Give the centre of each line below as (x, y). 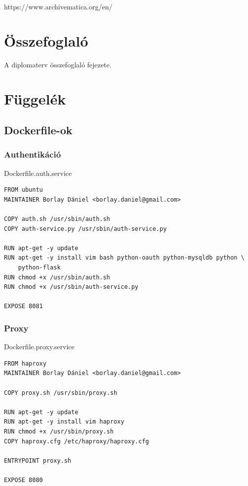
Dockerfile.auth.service (38, 173)
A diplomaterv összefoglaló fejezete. (58, 64)
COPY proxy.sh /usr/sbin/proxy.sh (61, 393)
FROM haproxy (25, 363)
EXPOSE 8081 (23, 306)
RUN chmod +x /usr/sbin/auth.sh (57, 277)
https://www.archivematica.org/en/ (58, 6)
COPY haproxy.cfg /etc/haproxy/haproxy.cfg (77, 441)
